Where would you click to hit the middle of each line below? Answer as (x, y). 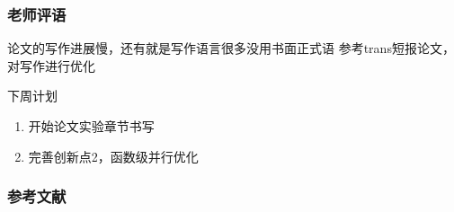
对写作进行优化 (51, 65)
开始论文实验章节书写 (91, 126)
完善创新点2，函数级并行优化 (113, 156)
